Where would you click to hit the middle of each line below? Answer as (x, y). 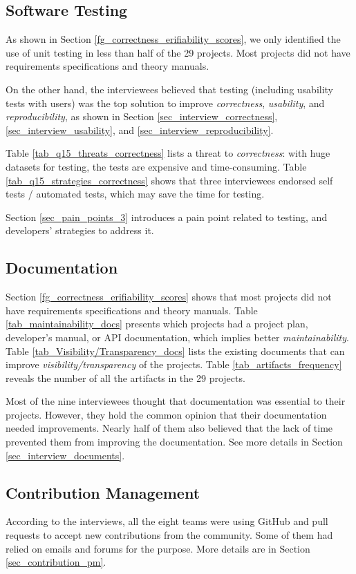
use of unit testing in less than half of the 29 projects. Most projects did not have (178, 52)
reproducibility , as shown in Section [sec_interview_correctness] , (142, 116)
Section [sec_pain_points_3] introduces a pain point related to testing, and (167, 217)
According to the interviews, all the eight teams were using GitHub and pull (167, 521)
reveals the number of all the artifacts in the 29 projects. (125, 377)
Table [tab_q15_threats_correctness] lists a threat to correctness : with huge (168, 153)
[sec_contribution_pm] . (56, 562)
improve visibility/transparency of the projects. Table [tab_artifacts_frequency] (174, 364)
